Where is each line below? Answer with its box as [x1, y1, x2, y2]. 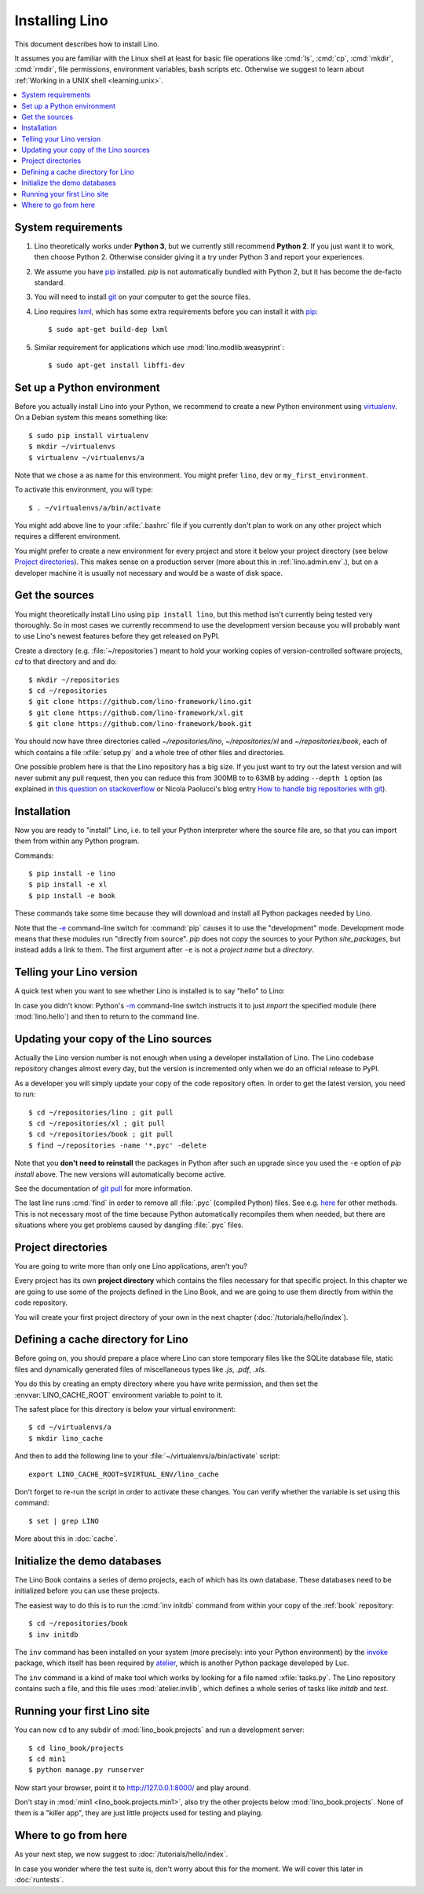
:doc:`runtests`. [14, 1875, 64, 1885]
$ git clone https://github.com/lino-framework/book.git [28, 720, 253, 728]
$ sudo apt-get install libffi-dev [48, 361, 185, 370]
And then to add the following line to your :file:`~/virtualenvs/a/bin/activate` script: [14, 1451, 280, 1461]
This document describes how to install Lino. [14, 39, 160, 49]
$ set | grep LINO [28, 1516, 100, 1525]
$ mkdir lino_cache [28, 1434, 104, 1443]
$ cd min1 [28, 1754, 66, 1763]
